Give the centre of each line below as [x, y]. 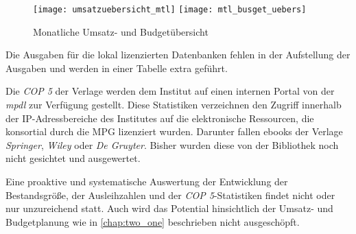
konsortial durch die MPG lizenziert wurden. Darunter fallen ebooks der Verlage [174, 131]
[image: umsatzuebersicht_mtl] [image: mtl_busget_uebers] [170, 10]
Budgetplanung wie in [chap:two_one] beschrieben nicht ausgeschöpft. [153, 221]
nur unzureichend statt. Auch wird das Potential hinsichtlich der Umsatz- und [169, 208]
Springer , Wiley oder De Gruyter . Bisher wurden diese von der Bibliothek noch [172, 144]
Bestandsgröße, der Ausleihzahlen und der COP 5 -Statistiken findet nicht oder [170, 195]
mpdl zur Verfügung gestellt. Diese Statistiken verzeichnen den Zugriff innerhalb [174, 105]
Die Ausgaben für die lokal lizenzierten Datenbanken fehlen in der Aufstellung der [178, 55]
